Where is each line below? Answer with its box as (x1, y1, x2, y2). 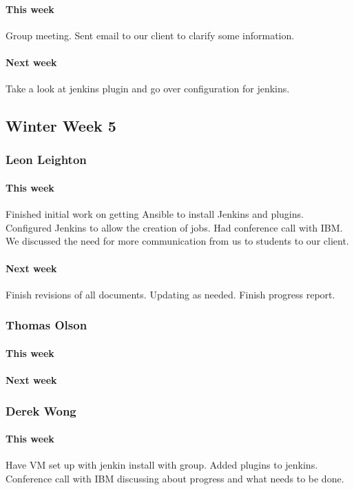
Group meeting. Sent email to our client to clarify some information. (6, 28, 295, 42)
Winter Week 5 (6, 115, 116, 136)
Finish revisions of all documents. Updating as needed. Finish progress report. (6, 287, 335, 301)
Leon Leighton (6, 151, 87, 168)
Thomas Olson (6, 316, 87, 334)
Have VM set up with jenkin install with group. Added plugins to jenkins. (6, 458, 318, 472)
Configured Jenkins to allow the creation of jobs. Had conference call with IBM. (6, 220, 343, 234)
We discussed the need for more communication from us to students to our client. (6, 234, 349, 248)
